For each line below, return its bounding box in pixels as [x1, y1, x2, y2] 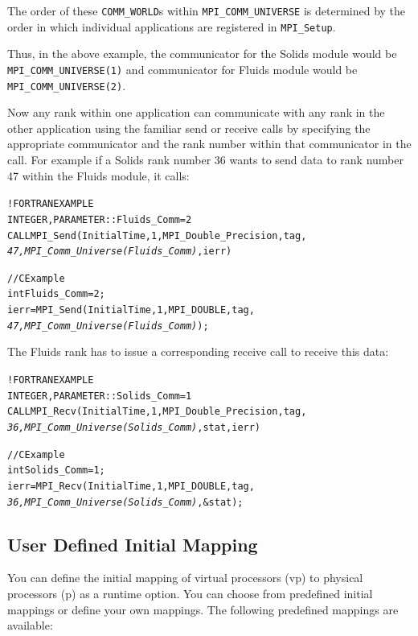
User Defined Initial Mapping [7, 531, 258, 556]
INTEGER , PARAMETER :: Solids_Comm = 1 [7, 390, 192, 402]
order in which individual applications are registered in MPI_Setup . [7, 18, 336, 35]
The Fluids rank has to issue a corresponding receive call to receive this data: [7, 343, 389, 360]
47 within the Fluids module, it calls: [7, 167, 190, 184]
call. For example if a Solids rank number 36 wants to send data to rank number [7, 151, 404, 167]
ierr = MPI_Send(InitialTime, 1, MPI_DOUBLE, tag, [7, 304, 255, 316]
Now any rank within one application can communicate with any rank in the [7, 104, 385, 121]
